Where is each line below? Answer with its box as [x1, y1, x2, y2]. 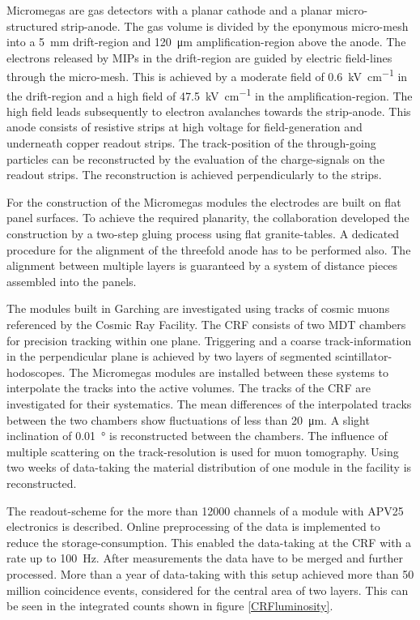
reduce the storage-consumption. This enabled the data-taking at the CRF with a [6, 533, 412, 550]
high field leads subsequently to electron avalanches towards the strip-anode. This [6, 102, 411, 119]
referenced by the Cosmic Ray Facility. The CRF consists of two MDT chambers [6, 316, 406, 332]
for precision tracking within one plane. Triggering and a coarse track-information [6, 331, 412, 348]
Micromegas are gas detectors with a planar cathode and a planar [6, 2, 333, 18]
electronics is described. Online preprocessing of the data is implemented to [6, 518, 380, 535]
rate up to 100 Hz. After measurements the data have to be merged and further [6, 549, 403, 567]
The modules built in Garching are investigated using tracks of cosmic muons [6, 300, 390, 317]
